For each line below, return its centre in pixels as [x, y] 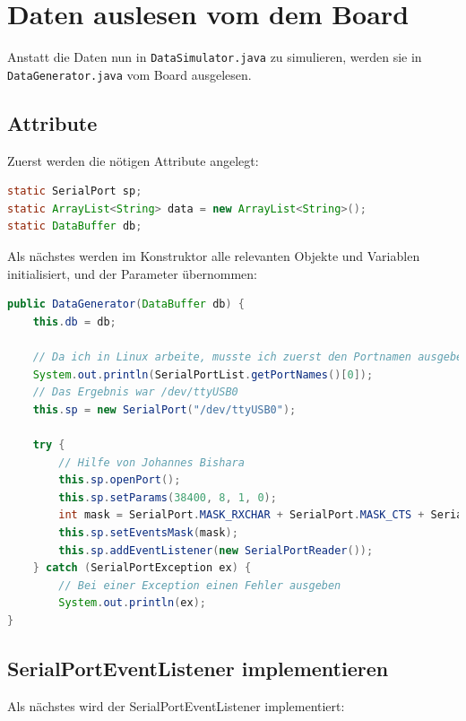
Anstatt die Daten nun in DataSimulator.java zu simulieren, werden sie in [215, 57]
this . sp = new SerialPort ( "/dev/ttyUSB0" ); [164, 409]
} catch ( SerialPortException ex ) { [142, 568]
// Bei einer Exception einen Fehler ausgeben [200, 585]
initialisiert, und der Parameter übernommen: [132, 273]
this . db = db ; [74, 321]
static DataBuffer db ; [75, 226]
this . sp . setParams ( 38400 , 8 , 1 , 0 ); [168, 497]
